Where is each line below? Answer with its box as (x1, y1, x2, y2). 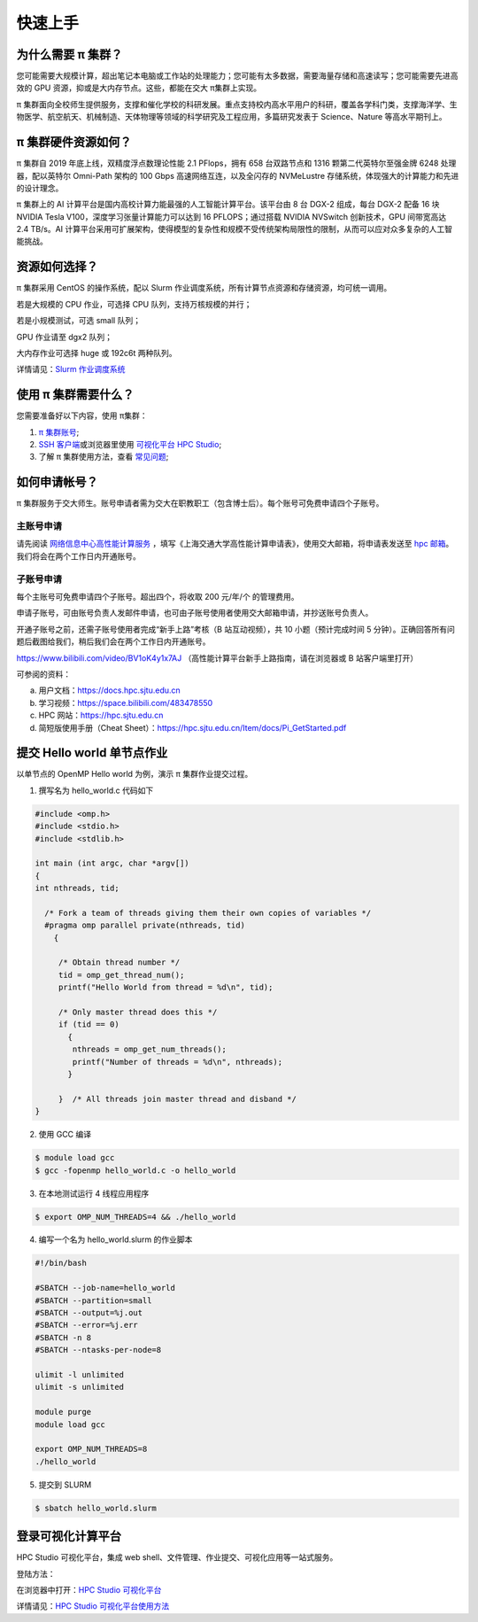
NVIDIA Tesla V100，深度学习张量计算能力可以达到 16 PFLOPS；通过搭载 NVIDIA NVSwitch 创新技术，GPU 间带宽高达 (16, 211, 447, 221)
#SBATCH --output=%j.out (35, 1308, 143, 1318)
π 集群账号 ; (38, 426, 80, 438)
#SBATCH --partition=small (35, 1295, 152, 1306)
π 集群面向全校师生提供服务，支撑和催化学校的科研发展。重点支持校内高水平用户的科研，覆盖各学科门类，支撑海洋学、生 (16, 98, 458, 110)
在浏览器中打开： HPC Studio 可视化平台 (16, 1584, 162, 1595)
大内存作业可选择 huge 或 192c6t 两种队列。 (16, 347, 177, 358)
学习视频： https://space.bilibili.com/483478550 (38, 697, 213, 708)
